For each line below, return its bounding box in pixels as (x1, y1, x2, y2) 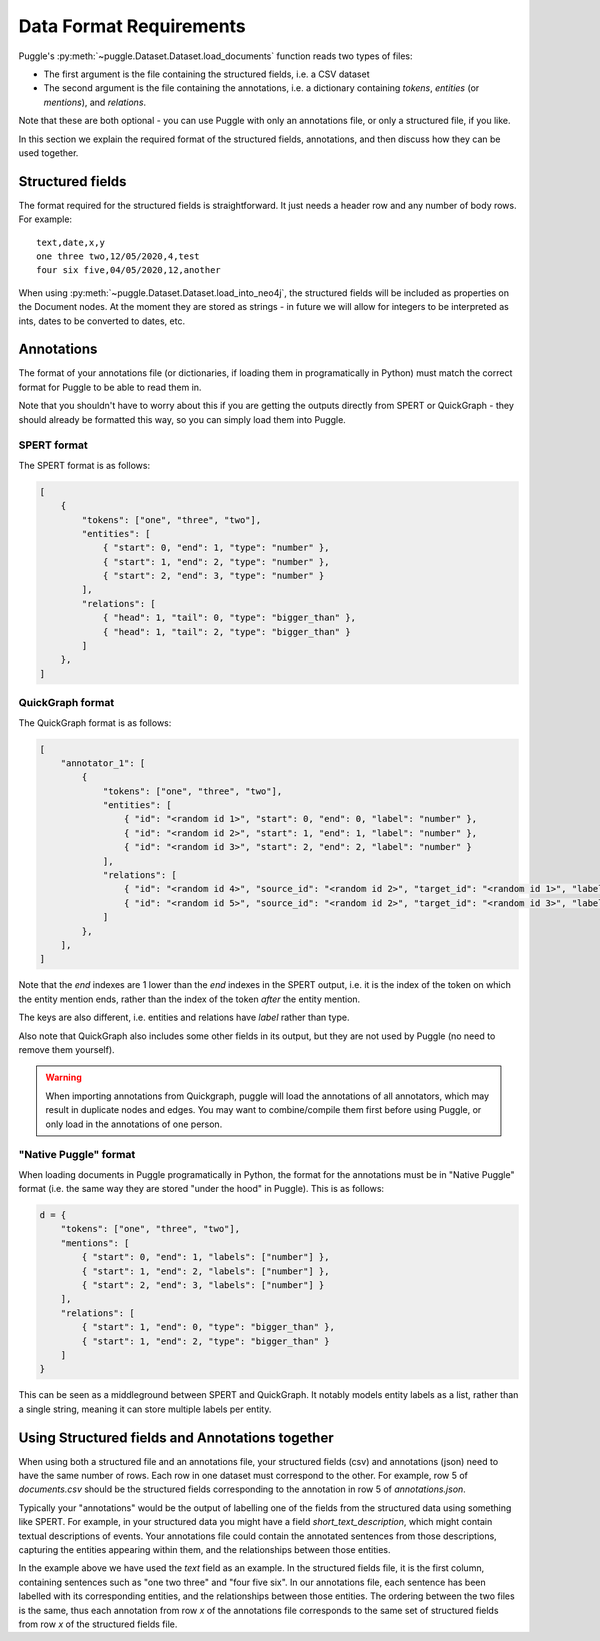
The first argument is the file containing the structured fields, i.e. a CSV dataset (43, 68, 370, 80)
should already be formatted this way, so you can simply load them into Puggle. (18, 413, 347, 425)
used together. (18, 146, 79, 159)
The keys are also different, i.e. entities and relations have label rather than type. (18, 1011, 350, 1024)
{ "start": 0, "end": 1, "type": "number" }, (102, 542, 330, 554)
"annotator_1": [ (60, 757, 146, 769)
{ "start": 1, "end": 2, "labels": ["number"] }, (81, 1265, 330, 1277)
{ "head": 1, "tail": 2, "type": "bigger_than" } (102, 626, 351, 637)
